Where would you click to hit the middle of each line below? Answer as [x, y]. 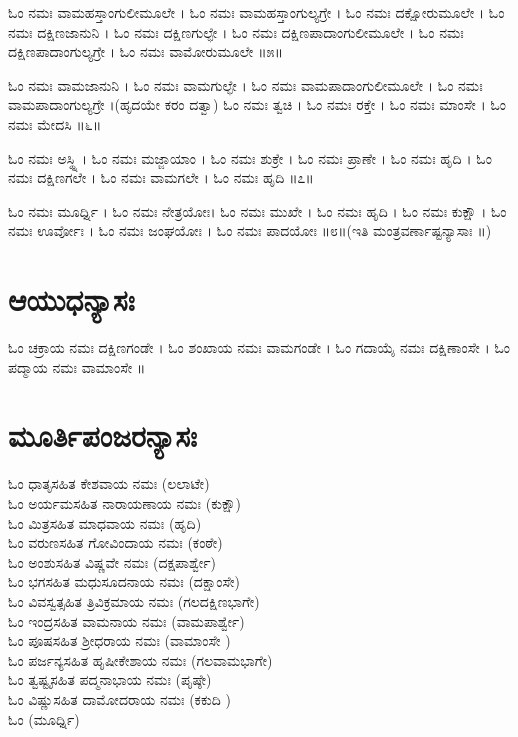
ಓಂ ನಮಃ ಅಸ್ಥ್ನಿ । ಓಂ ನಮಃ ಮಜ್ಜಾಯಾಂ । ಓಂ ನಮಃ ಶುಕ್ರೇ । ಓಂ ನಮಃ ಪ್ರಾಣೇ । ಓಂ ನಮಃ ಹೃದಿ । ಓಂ [250, 157]
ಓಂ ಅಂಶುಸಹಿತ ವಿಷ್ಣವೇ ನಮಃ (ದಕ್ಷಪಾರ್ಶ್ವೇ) [112, 561]
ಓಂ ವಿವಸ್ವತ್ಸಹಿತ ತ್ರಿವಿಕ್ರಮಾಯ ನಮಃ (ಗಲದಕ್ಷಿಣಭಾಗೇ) [134, 600]
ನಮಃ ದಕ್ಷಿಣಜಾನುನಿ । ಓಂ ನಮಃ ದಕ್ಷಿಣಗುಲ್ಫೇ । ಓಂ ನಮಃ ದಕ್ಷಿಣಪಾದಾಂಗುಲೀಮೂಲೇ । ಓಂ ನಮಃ [236, 31]
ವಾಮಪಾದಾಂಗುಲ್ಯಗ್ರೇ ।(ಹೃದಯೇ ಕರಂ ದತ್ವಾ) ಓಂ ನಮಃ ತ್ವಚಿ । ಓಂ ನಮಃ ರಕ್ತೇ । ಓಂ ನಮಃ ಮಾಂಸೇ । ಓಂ [257, 104]
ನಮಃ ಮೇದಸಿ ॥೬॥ [55, 123]
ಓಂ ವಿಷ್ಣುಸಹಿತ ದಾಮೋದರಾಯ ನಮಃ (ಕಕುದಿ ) [119, 698]
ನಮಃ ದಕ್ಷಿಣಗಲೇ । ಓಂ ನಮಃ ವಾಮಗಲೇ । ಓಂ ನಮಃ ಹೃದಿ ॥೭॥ [161, 177]
